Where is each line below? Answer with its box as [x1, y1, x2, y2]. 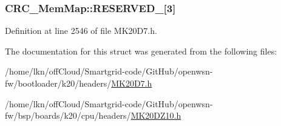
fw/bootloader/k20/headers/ [5, 77, 112, 89]
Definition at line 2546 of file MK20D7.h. [5, 24, 157, 37]
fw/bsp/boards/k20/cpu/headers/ [5, 109, 131, 122]
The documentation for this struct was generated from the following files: [5, 44, 277, 57]
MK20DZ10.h [130, 109, 181, 122]
